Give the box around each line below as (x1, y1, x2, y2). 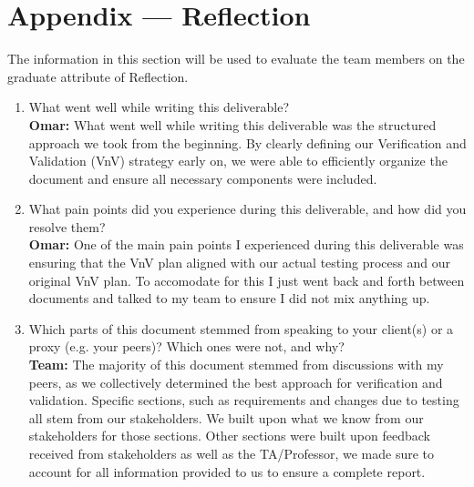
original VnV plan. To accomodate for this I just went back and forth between (28, 270, 465, 289)
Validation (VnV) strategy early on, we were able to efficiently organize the (28, 151, 448, 170)
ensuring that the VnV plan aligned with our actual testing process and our (28, 253, 450, 272)
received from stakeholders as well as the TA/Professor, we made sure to (28, 444, 435, 462)
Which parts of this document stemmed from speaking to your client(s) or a (28, 319, 454, 338)
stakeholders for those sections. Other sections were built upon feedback (28, 426, 430, 445)
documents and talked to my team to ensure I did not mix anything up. (28, 289, 430, 308)
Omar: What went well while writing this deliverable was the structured (28, 115, 437, 134)
